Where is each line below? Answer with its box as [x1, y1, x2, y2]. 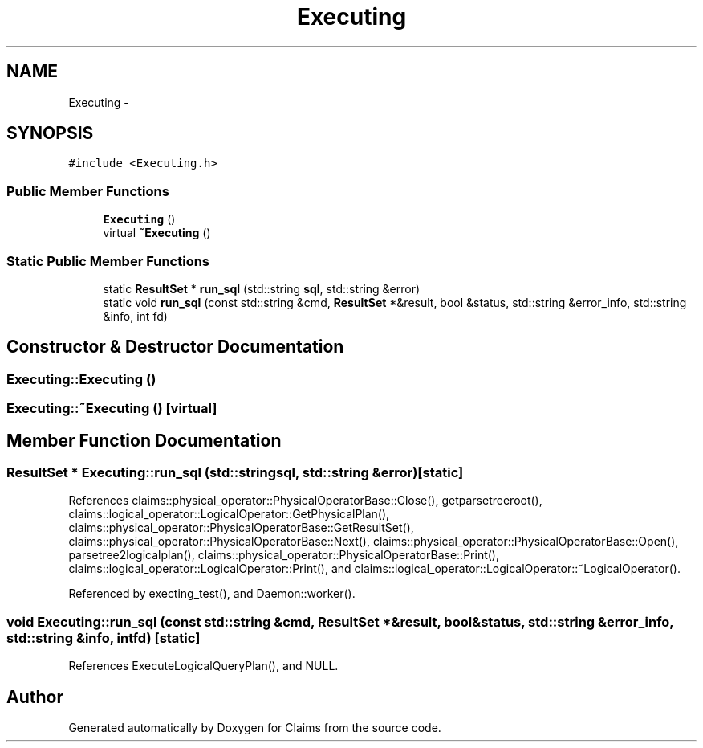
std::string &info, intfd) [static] [6, 629, 201, 646]
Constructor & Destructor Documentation [6, 337, 344, 358]
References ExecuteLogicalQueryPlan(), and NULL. [68, 659, 339, 673]
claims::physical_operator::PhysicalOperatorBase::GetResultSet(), [68, 521, 414, 535]
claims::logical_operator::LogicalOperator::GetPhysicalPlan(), [68, 507, 390, 521]
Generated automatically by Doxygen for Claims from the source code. [68, 720, 441, 734]
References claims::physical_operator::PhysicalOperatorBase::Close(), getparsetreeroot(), [68, 493, 542, 508]
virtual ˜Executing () [103, 226, 211, 240]
